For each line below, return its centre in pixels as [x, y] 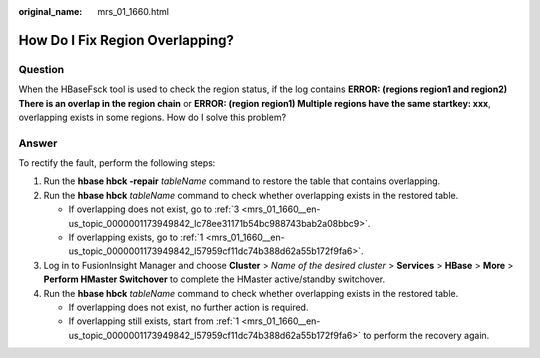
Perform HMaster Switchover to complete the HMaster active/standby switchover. [214, 279]
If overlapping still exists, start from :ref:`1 [154, 321]
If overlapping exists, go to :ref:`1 [136, 237]
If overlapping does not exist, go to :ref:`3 [154, 209]
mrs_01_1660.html [133, 11]
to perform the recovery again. [426, 335]
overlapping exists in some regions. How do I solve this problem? [152, 117]
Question [41, 69]
